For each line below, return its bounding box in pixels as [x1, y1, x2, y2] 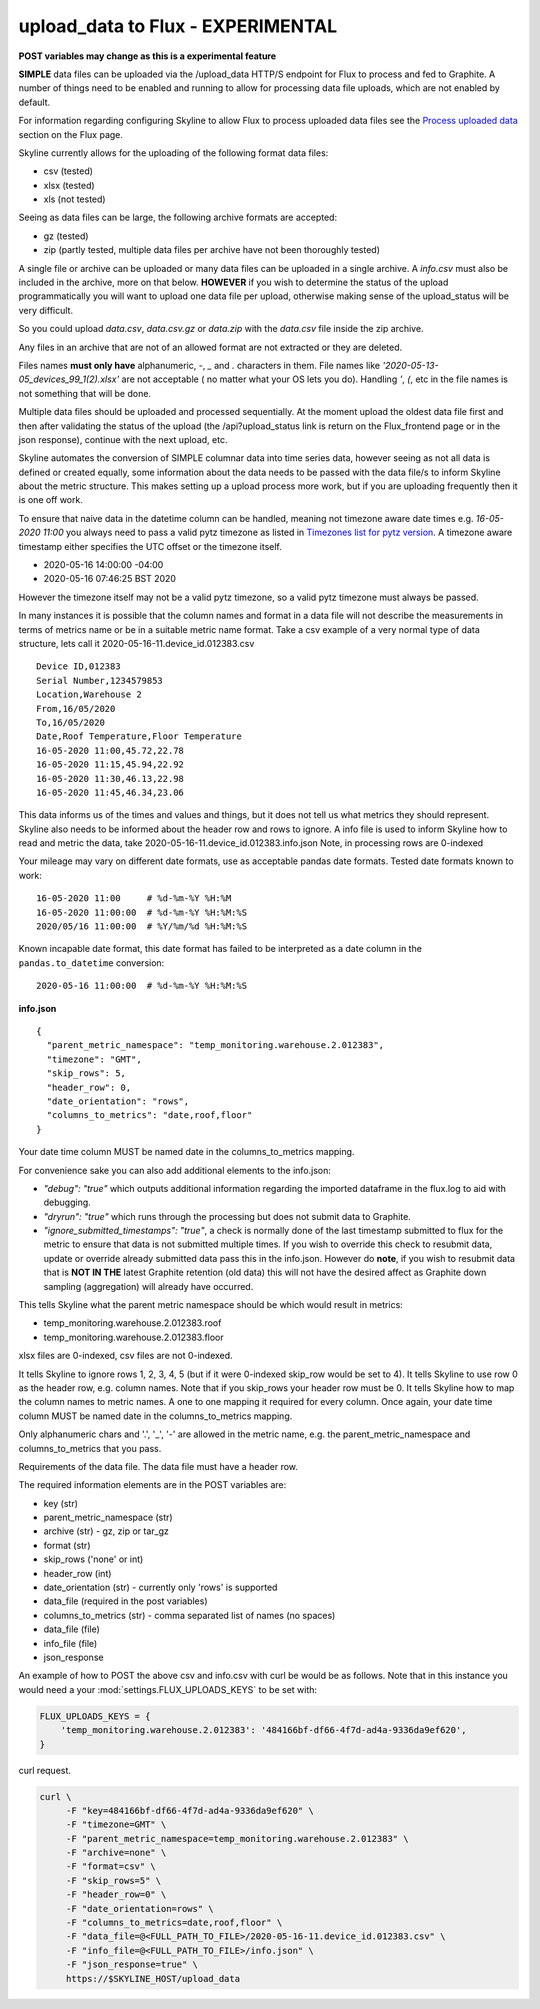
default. [18, 96, 51, 108]
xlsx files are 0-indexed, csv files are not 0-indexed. [18, 1350, 234, 1362]
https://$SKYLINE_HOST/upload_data [65, 1973, 240, 1984]
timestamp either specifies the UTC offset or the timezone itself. [18, 540, 282, 552]
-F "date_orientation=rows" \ [65, 1903, 214, 1914]
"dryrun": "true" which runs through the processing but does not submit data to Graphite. [43, 1210, 412, 1222]
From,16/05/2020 [36, 703, 116, 714]
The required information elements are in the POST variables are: [18, 1479, 287, 1491]
